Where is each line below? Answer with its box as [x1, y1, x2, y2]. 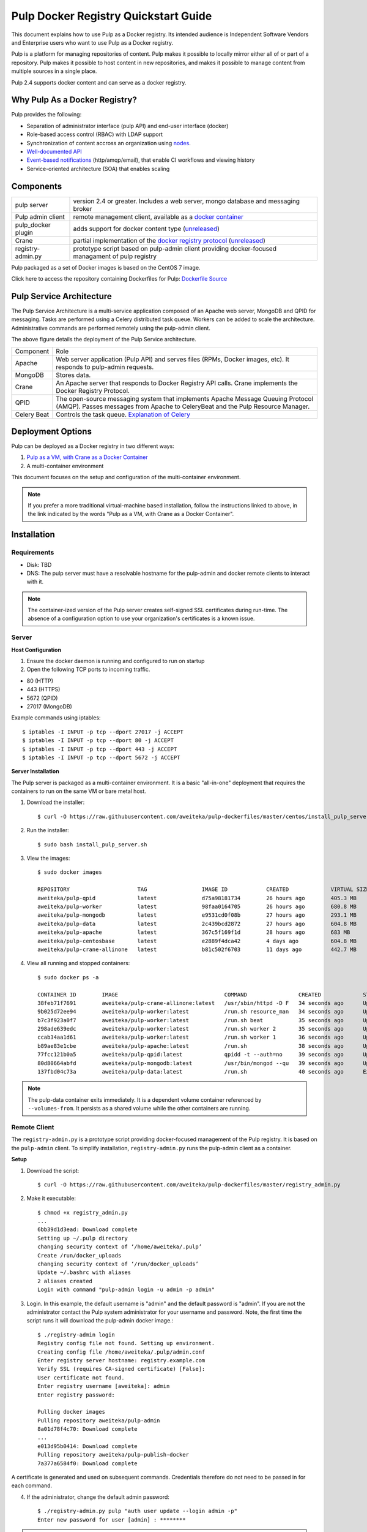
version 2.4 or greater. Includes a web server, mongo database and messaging [73, 197, 300, 205]
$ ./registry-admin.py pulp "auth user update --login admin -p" [37, 1507, 238, 1515]
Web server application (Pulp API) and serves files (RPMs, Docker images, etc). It [56, 355, 290, 363]
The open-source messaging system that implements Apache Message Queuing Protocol [56, 394, 314, 403]
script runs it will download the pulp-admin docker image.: [26, 1317, 174, 1324]
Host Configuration [11, 646, 61, 653]
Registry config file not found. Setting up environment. [37, 1340, 215, 1347]
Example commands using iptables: [11, 714, 101, 721]
